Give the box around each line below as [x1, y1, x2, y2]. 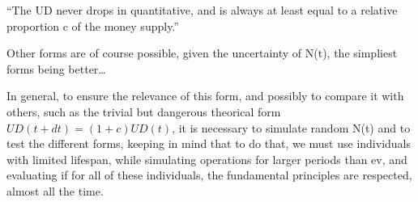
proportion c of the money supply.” [6, 17, 179, 34]
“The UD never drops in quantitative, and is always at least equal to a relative [6, 2, 398, 18]
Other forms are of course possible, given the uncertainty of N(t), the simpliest [6, 44, 398, 61]
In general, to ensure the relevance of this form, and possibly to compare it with [6, 87, 404, 104]
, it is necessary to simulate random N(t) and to [172, 119, 411, 136]
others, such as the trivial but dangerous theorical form [6, 103, 281, 120]
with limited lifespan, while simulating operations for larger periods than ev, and [6, 150, 407, 167]
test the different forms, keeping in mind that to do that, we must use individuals [6, 135, 412, 152]
